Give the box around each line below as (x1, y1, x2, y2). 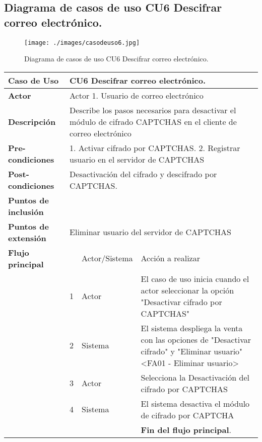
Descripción (8, 115, 56, 127)
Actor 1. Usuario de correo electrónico (70, 89, 204, 101)
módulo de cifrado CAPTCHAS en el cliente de (70, 115, 237, 127)
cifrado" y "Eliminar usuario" (141, 345, 243, 357)
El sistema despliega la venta (141, 322, 243, 334)
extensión (8, 232, 46, 244)
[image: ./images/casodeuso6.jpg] (24, 39, 140, 46)
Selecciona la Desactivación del (141, 371, 249, 383)
